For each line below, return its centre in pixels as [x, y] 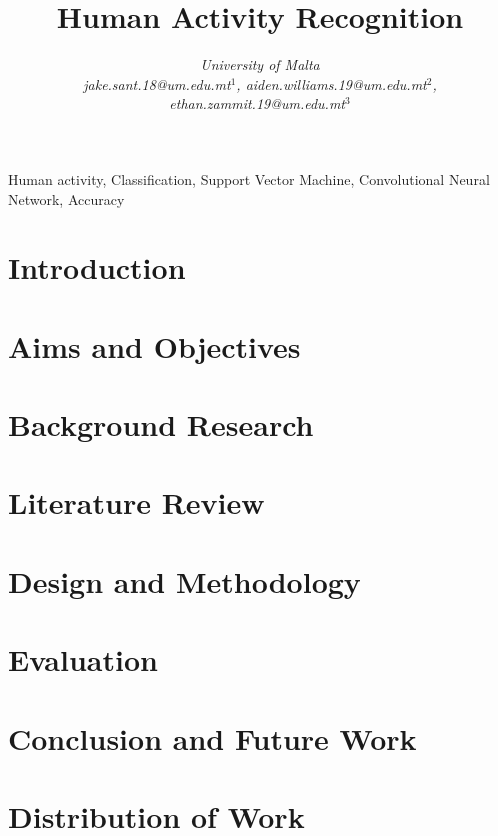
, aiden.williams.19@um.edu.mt [331, 83]
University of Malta [260, 64]
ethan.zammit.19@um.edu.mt [257, 103]
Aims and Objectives [154, 345]
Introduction [97, 267]
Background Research [161, 424]
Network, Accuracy [66, 198]
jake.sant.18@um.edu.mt [157, 83]
